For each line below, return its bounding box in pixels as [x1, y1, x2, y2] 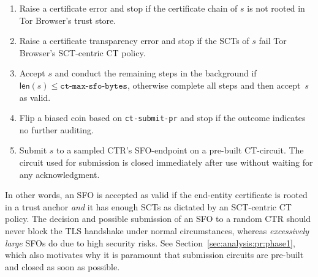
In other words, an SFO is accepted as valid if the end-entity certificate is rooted [5, 188, 308, 201]
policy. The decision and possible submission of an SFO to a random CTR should [5, 212, 311, 225]
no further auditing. [19, 123, 94, 136]
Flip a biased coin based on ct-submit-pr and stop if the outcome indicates [19, 111, 306, 124]
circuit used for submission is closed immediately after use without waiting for [19, 156, 313, 168]
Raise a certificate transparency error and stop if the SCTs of [19, 34, 249, 47]
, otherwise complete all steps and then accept [127, 78, 301, 91]
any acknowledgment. [19, 168, 100, 180]
